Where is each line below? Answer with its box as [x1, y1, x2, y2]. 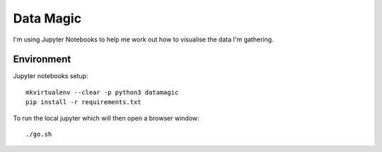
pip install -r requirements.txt [25, 99, 141, 106]
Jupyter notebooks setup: [13, 72, 88, 80]
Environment [13, 53, 71, 65]
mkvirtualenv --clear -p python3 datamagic [25, 88, 179, 96]
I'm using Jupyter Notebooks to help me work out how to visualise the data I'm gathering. [13, 35, 274, 44]
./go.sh [25, 130, 52, 139]
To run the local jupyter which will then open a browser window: [13, 113, 199, 122]
